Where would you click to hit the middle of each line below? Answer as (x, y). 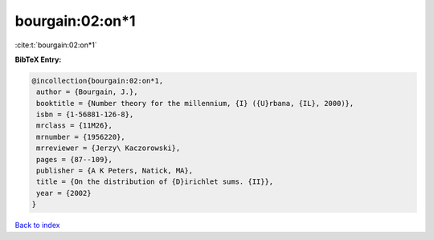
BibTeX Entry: (38, 59)
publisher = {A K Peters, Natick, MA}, (115, 171)
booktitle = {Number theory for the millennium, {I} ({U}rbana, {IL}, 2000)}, (195, 103)
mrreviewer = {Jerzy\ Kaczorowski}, (108, 148)
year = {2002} (64, 193)
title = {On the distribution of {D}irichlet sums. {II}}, (155, 182)
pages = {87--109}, (74, 159)
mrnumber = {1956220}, (81, 137)
